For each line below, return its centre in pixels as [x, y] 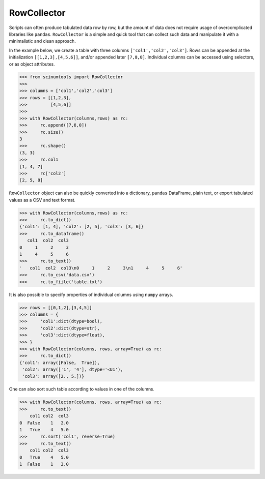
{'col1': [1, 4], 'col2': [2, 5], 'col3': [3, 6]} [82, 227]
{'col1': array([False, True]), [60, 362]
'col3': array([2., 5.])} [53, 376]
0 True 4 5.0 [44, 457]
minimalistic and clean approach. [42, 41]
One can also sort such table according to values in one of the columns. [82, 389]
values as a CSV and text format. [42, 200]
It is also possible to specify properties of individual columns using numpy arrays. [91, 295]
